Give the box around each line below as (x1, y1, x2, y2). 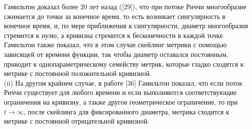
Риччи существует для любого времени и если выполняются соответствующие (4, 87, 237, 97)
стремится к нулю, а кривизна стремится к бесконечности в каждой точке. (4, 30, 225, 40)
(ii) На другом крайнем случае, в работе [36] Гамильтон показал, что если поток (4, 77, 243, 88)
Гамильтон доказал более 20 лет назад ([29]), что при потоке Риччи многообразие (4, 1, 247, 11)
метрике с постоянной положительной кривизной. (4, 68, 152, 78)
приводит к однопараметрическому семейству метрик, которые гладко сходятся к (4, 58, 244, 69)
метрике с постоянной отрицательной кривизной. (4, 116, 150, 126)
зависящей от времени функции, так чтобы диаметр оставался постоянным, (4, 49, 229, 59)
